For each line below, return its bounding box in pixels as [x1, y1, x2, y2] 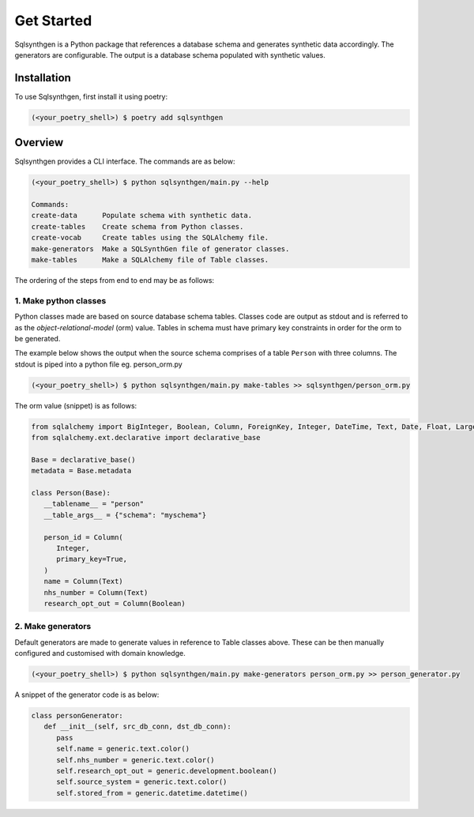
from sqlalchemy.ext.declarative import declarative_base [31, 433, 261, 442]
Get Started [14, 12, 92, 29]
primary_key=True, [56, 555, 128, 564]
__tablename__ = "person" [43, 499, 145, 509]
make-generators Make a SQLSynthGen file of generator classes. [31, 244, 290, 253]
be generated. [14, 333, 61, 343]
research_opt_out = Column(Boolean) [43, 599, 186, 608]
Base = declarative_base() [31, 455, 136, 464]
